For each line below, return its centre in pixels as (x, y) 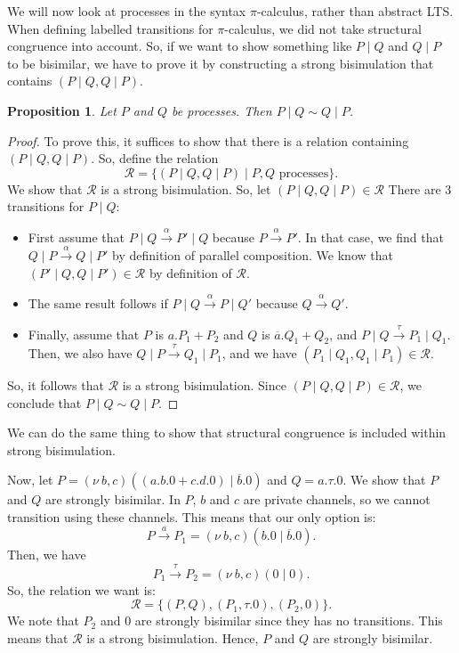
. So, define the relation (155, 158)
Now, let (30, 480)
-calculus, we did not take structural (323, 28)
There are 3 (420, 188)
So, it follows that (56, 385)
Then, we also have (80, 353)
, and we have (259, 353)
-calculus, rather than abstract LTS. (355, 11)
